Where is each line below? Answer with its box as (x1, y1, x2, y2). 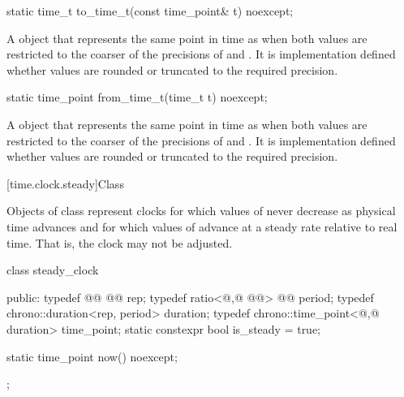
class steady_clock (6, 261, 99, 278)
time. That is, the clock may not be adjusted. (6, 234, 233, 251)
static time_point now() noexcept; (6, 347, 178, 365)
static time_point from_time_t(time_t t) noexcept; (6, 88, 268, 106)
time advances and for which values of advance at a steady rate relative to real (6, 218, 398, 235)
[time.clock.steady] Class (6, 175, 124, 192)
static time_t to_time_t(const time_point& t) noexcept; (6, 2, 294, 19)
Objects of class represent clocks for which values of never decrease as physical (6, 202, 396, 219)
